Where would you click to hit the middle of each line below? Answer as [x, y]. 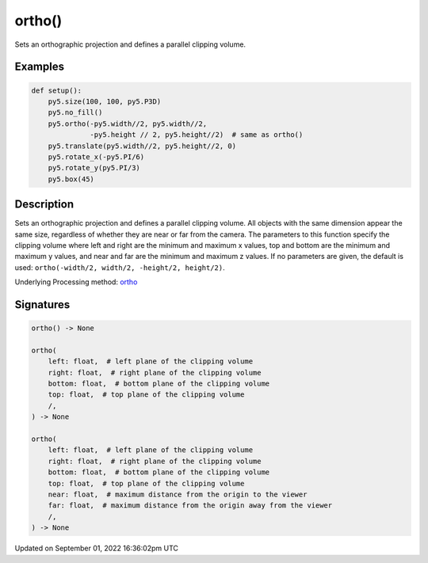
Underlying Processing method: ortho [76, 282]
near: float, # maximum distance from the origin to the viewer [178, 494]
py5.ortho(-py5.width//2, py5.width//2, [128, 124]
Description [44, 205]
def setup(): [57, 90]
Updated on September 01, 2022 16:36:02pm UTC [96, 548]
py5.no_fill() [75, 112]
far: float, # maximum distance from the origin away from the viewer [190, 506]
